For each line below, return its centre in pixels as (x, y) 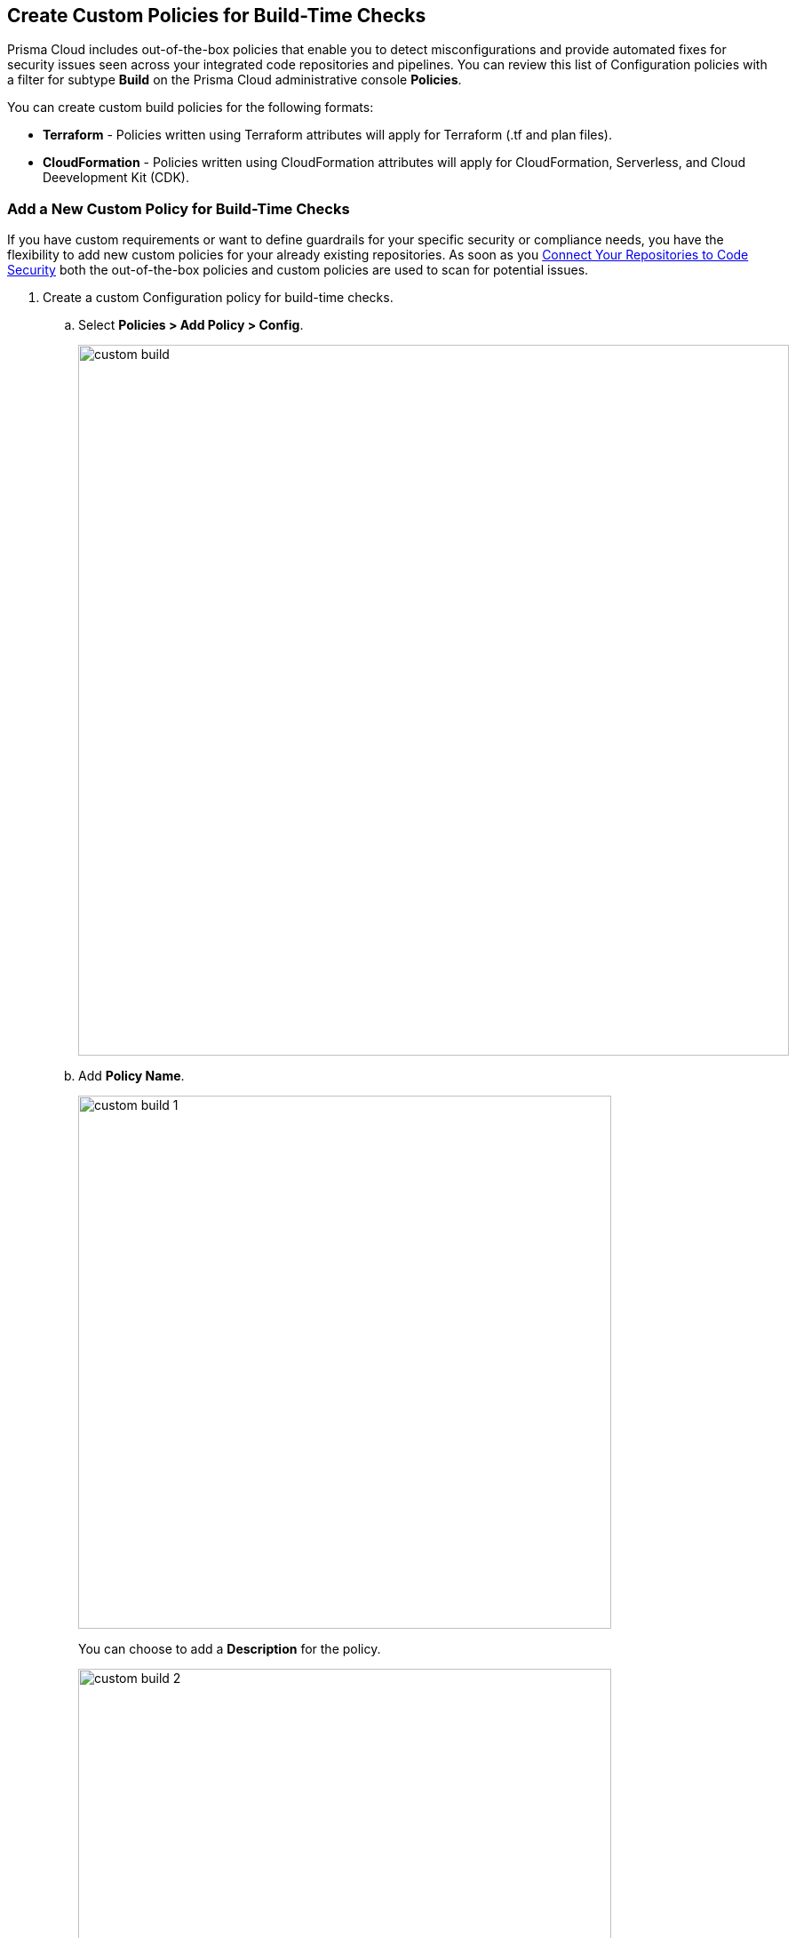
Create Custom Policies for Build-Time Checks (217, 16)
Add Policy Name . (131, 1076)
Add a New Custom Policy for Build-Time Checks (179, 208)
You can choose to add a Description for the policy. (230, 1649)
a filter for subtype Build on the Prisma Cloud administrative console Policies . (235, 80)
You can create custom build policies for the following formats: (191, 108)
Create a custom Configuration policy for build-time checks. (218, 298)
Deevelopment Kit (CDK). (116, 178)
